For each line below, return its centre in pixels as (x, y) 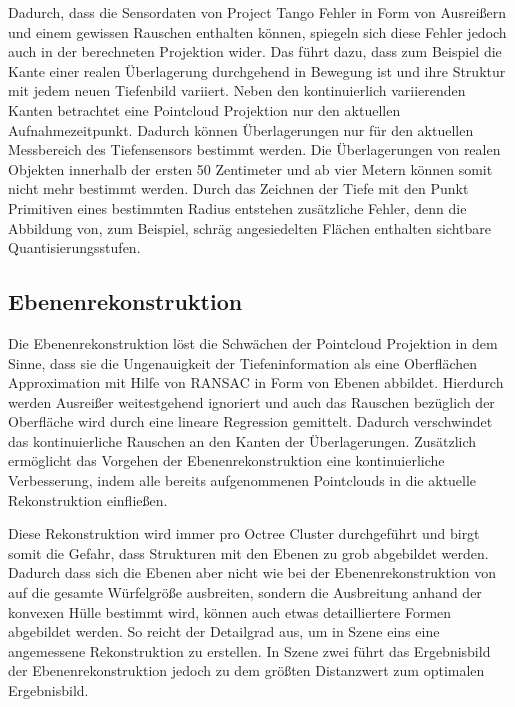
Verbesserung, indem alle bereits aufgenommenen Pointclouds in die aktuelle (242, 480)
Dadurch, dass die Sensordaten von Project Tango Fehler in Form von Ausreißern (257, 12)
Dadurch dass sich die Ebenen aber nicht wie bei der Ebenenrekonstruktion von (252, 572)
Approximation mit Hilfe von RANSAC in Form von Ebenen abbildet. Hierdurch (256, 382)
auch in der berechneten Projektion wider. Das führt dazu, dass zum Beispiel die (255, 51)
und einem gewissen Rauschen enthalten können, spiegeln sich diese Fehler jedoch (257, 31)
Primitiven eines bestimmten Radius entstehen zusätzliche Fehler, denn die (237, 207)
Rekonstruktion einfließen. (88, 499)
